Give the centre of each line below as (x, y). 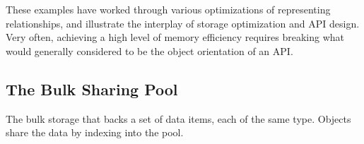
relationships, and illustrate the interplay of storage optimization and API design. (183, 23)
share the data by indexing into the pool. (95, 132)
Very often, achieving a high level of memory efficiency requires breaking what (175, 37)
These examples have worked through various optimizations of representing (168, 9)
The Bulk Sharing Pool (92, 89)
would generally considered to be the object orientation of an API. (149, 50)
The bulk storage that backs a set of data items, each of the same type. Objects (178, 118)
